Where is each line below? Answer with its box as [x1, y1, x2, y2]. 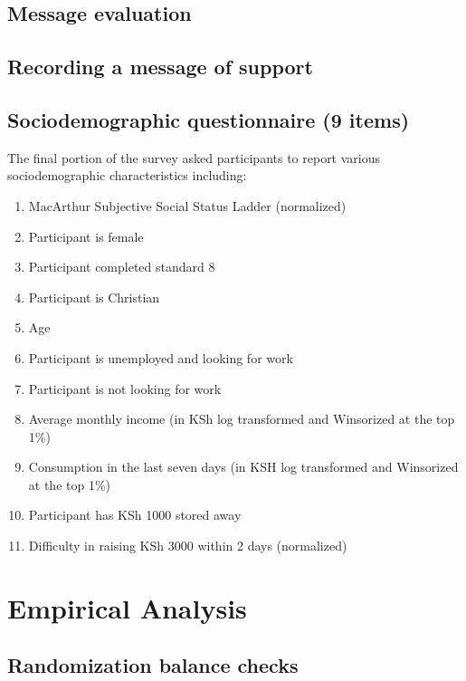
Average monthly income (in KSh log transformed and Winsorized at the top [28, 409, 455, 428]
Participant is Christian [28, 287, 160, 306]
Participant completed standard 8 [28, 257, 215, 276]
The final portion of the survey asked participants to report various [7, 148, 381, 167]
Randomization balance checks [7, 651, 299, 679]
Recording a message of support [7, 53, 313, 81]
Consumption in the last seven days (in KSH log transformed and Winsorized [28, 457, 459, 476]
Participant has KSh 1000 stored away [28, 505, 242, 524]
